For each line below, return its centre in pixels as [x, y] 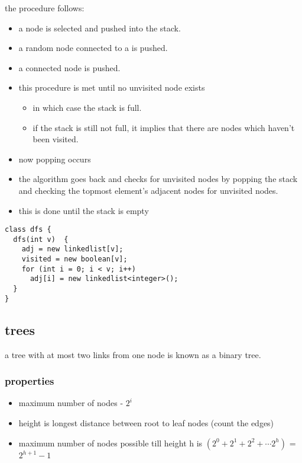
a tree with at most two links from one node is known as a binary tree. [133, 354]
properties [30, 381]
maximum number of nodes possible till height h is [111, 443]
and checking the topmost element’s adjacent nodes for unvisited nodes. [148, 190]
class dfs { [28, 230]
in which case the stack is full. [87, 107]
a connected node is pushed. [69, 67]
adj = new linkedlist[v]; [72, 249]
